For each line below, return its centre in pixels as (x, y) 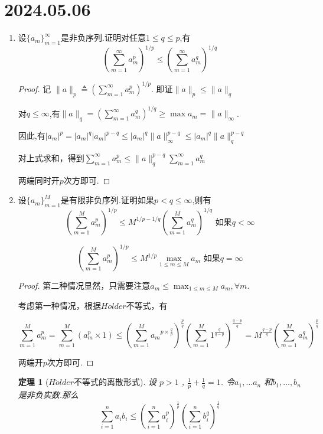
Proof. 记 (35, 88)
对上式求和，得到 (51, 157)
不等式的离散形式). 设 (115, 382)
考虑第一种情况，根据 (59, 305)
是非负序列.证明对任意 (103, 37)
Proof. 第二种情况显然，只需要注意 (84, 285)
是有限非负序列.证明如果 (107, 200)
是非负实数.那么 (48, 395)
